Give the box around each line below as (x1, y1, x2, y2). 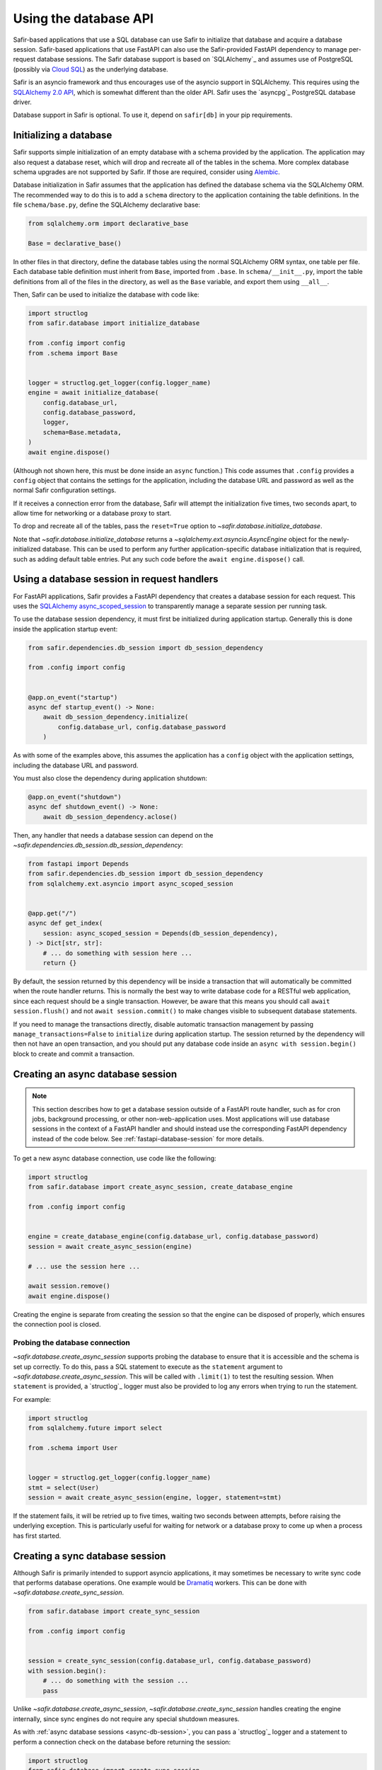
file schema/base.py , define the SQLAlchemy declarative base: (13, 200, 201, 209)
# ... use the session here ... (28, 1262, 141, 1270)
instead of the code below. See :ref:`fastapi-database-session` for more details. (32, 1134, 265, 1143)
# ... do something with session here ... (42, 949, 192, 957)
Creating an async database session (13, 1068, 178, 1080)
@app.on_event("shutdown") (28, 793, 122, 801)
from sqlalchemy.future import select (28, 1424, 163, 1432)
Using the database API (13, 11, 154, 26)
